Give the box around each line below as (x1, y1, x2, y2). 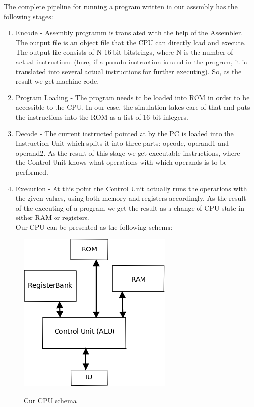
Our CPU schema (24, 395, 77, 406)
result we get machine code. (15, 76, 99, 86)
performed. (15, 166, 49, 177)
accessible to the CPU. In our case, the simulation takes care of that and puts (15, 102, 250, 112)
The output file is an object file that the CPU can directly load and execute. (15, 37, 246, 47)
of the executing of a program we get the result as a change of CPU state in (15, 202, 245, 213)
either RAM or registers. (15, 212, 89, 222)
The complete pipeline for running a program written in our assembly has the (4, 1, 238, 11)
